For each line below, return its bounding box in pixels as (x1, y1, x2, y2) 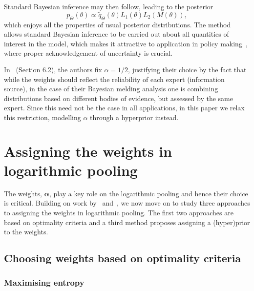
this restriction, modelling (4, 112, 81, 122)
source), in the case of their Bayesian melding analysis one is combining (4, 83, 218, 94)
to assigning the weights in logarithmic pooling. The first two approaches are (4, 208, 233, 218)
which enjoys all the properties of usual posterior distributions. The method (4, 19, 231, 29)
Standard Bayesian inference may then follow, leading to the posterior (4, 1, 213, 11)
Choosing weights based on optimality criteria (4, 250, 241, 266)
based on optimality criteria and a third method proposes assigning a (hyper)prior (4, 217, 250, 227)
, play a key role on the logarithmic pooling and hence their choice (49, 188, 248, 198)
